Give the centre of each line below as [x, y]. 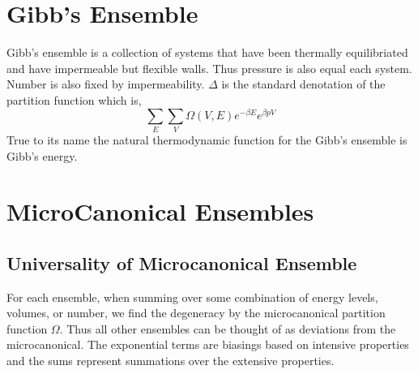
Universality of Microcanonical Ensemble [182, 262]
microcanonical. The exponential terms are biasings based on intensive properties [208, 344]
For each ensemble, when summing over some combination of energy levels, [192, 297]
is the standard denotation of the [303, 84]
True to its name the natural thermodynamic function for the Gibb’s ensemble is [207, 139]
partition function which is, [74, 99]
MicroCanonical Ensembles [160, 211]
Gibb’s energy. [42, 155]
